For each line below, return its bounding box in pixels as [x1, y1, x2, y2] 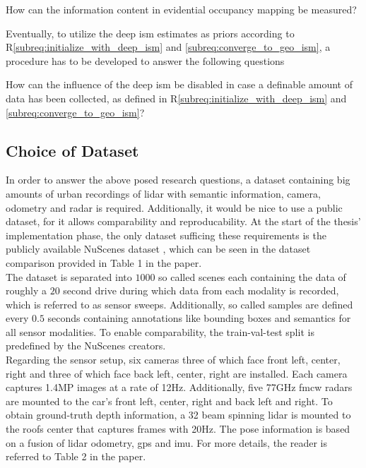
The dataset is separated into [6, 269, 132, 284]
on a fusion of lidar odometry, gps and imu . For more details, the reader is [6, 435, 328, 450]
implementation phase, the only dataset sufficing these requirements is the [6, 227, 326, 242]
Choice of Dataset [6, 139, 139, 161]
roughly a [6, 283, 47, 298]
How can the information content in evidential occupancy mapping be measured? [6, 2, 357, 16]
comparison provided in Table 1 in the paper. [6, 255, 202, 270]
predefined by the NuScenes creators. [6, 338, 166, 353]
